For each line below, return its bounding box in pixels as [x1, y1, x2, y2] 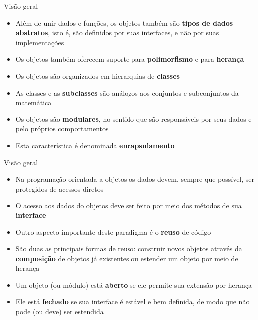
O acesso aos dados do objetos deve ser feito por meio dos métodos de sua [15, 200, 242, 211]
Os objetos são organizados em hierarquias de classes [15, 70, 180, 81]
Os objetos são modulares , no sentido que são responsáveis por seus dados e [15, 113, 252, 124]
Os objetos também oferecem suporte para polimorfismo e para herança [15, 54, 244, 64]
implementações [15, 37, 64, 47]
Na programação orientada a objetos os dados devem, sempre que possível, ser [15, 174, 255, 184]
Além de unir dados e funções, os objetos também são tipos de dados [15, 17, 233, 28]
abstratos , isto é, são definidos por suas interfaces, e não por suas [15, 27, 219, 38]
